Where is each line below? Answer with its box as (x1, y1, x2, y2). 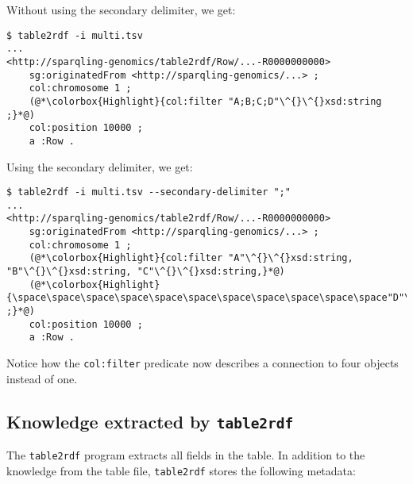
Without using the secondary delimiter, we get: (6, 2, 236, 17)
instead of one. (6, 370, 78, 386)
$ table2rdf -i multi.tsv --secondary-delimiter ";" (6, 186, 291, 198)
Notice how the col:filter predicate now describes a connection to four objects (6, 354, 399, 371)
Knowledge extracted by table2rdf (6, 409, 294, 433)
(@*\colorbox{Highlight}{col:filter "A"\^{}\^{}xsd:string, (29, 252, 353, 264)
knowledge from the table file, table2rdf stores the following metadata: (6, 462, 356, 478)
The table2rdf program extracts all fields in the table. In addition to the (6, 447, 365, 463)
